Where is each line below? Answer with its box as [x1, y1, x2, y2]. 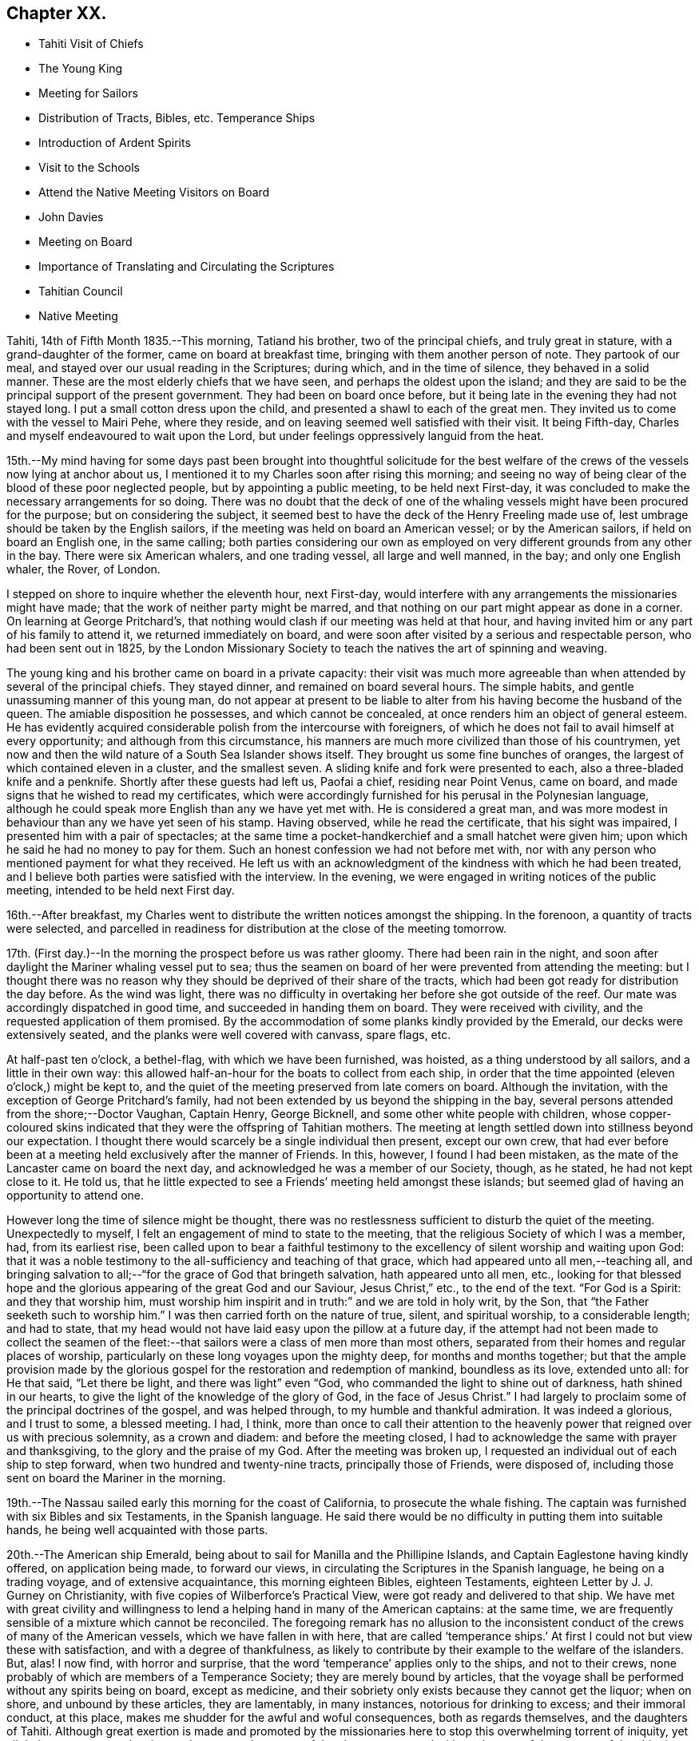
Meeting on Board [38, 235, 133, 249]
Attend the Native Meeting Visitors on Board [38, 185, 270, 200]
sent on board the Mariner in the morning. [6, 1471, 226, 1485]
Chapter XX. [6, 3, 107, 23]
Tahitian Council [38, 284, 123, 299]
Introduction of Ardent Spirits [38, 136, 191, 150]
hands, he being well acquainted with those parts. [6, 1523, 268, 1537]
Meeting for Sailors [38, 86, 138, 101]
